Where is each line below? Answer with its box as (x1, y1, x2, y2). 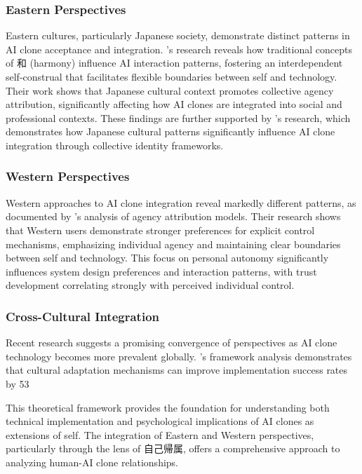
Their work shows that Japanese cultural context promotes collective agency (6, 83, 334, 97)
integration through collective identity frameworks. (6, 137, 224, 152)
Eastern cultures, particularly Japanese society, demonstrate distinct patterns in (6, 28, 350, 43)
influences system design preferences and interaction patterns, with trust (6, 264, 317, 278)
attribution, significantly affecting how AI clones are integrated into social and (6, 97, 342, 111)
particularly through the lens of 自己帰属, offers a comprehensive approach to (6, 441, 340, 456)
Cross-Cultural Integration (6, 307, 159, 325)
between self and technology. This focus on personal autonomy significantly (6, 250, 329, 265)
